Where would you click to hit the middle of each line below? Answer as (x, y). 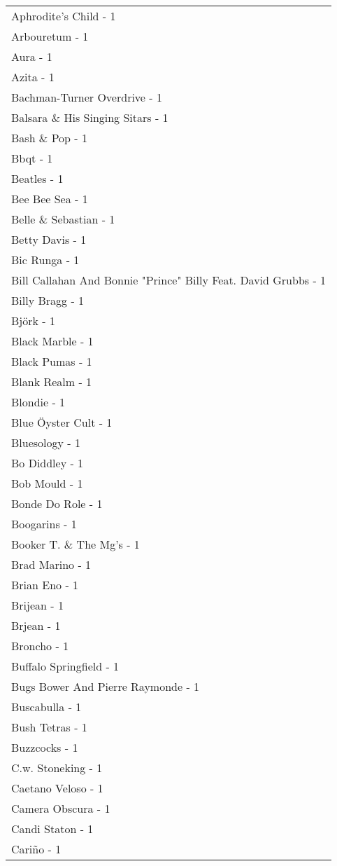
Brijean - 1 (37, 605)
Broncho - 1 (40, 646)
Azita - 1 (33, 77)
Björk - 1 (33, 321)
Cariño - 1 (36, 849)
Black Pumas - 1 (52, 361)
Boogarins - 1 (44, 524)
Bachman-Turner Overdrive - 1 (87, 97)
